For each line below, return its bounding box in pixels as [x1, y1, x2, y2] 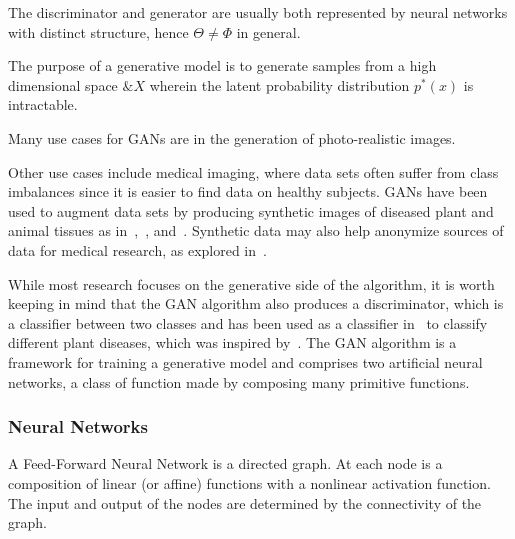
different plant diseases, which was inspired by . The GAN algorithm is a [8, 332, 457, 353]
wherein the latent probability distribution [149, 74, 410, 95]
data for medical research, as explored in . [8, 239, 267, 260]
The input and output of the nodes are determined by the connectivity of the [8, 492, 482, 513]
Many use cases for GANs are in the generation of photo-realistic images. [8, 127, 456, 148]
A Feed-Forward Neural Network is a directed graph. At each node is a [8, 453, 443, 474]
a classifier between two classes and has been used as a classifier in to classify [8, 312, 488, 333]
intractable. [8, 94, 78, 115]
